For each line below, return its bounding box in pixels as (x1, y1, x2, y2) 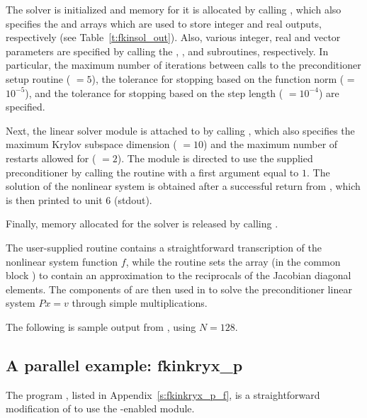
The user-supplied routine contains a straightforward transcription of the (6, 239, 322, 254)
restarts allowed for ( (6, 150, 96, 165)
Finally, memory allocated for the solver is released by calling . (6, 216, 278, 231)
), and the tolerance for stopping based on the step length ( (25, 85, 283, 100)
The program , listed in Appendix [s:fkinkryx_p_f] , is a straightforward (6, 387, 320, 402)
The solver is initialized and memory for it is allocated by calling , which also (6, 2, 341, 16)
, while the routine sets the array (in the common (125, 254, 341, 269)
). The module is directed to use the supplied (117, 150, 313, 165)
